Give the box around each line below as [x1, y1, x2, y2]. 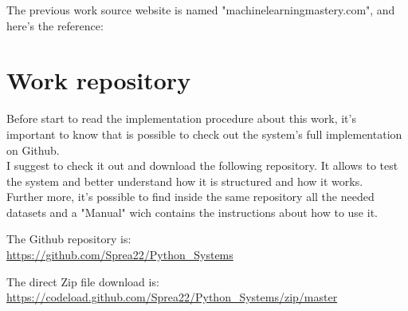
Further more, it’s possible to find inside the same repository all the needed [6, 188, 375, 205]
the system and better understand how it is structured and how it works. [6, 172, 363, 189]
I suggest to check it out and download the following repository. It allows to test [6, 157, 398, 174]
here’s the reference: [6, 17, 104, 33]
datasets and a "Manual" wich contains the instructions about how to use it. [6, 203, 378, 220]
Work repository [6, 64, 191, 96]
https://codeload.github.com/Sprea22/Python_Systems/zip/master [6, 289, 338, 305]
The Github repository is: [6, 230, 131, 247]
